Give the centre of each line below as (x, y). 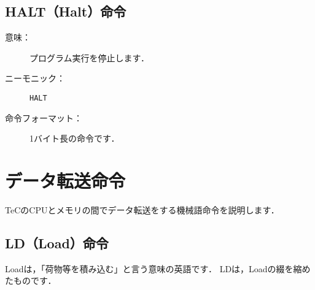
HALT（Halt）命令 (66, 11)
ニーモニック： (35, 78)
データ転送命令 (65, 181)
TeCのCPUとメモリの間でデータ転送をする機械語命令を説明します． (142, 209)
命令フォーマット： (44, 117)
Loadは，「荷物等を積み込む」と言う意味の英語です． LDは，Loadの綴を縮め (158, 268)
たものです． (31, 280)
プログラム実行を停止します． (90, 57)
